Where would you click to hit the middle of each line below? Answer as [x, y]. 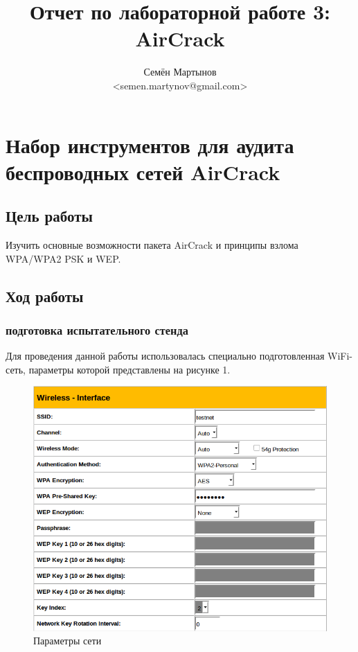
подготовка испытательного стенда [97, 329]
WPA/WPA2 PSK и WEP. [63, 258]
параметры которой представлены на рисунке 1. [129, 369]
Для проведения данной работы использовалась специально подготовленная [165, 356]
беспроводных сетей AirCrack [143, 171]
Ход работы [45, 296]
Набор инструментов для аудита [150, 144]
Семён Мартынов [180, 72]
